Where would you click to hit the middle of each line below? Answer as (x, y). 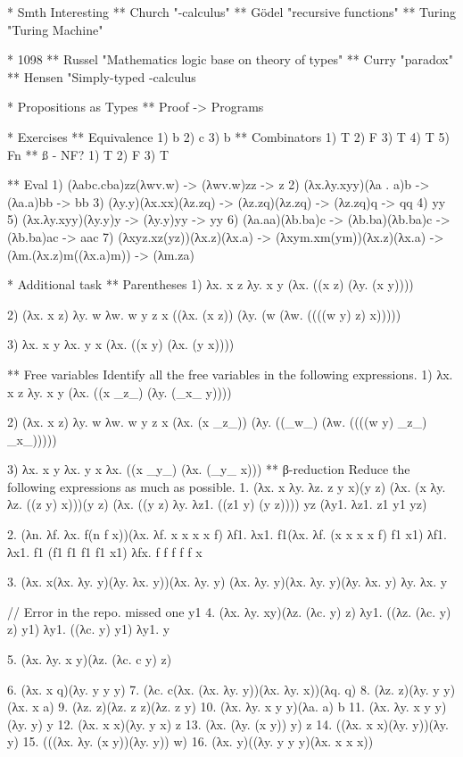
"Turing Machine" (55, 29)
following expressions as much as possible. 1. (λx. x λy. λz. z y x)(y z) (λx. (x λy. (227, 486)
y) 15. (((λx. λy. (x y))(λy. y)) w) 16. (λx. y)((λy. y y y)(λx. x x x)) (190, 741)
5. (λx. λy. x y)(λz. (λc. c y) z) (90, 659)
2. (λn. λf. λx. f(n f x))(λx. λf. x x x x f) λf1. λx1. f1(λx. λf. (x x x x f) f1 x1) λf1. (227, 534)
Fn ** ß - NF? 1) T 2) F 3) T (88, 154)
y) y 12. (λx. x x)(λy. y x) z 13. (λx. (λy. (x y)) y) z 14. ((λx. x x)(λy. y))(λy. (240, 724)
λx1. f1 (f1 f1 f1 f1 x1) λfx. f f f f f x (105, 551)
